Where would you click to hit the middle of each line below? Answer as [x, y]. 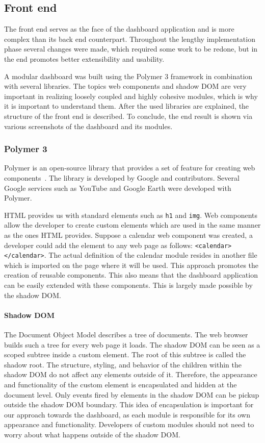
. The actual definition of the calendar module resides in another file [151, 255]
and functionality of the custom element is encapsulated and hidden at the [121, 385]
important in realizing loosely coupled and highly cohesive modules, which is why [131, 96]
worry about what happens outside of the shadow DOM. [92, 434]
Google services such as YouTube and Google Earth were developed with [118, 188]
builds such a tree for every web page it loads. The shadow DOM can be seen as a [132, 344]
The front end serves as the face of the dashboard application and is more [119, 29]
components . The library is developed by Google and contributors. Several [122, 177]
